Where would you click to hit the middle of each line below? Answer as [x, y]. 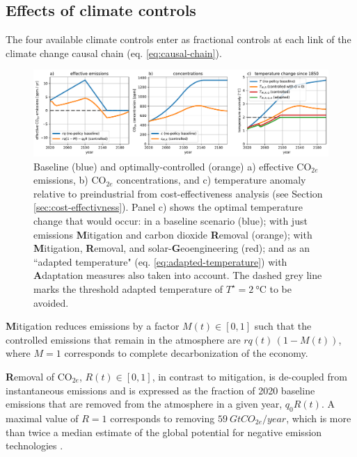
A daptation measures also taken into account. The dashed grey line [178, 275]
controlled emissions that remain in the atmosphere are [123, 339]
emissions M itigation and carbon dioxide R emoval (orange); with [173, 234]
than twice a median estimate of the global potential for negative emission [164, 432]
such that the [283, 326]
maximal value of [42, 418]
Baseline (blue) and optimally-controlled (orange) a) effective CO [173, 166]
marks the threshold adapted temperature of [128, 288]
